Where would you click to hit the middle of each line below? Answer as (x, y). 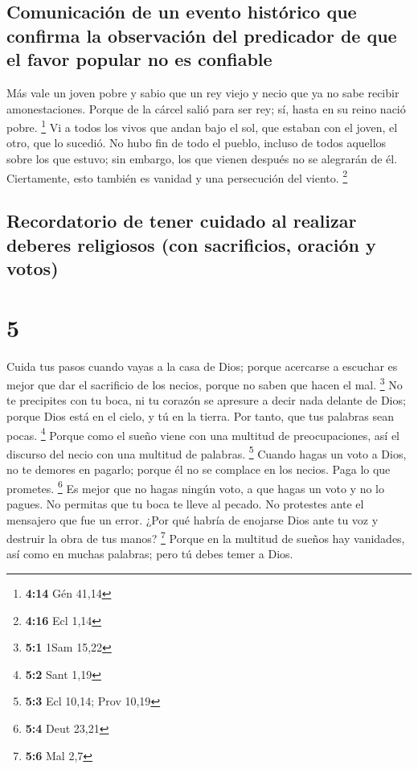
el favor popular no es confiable (139, 59)
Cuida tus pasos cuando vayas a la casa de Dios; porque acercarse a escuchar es (202, 366)
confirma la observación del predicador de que (202, 35)
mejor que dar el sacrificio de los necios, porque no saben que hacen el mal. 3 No (205, 383)
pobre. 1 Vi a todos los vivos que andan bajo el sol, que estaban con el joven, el (202, 126)
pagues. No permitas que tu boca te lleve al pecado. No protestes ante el (185, 503)
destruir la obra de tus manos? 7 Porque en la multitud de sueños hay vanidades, (206, 537)
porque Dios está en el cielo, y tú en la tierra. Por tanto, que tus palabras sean (201, 415)
